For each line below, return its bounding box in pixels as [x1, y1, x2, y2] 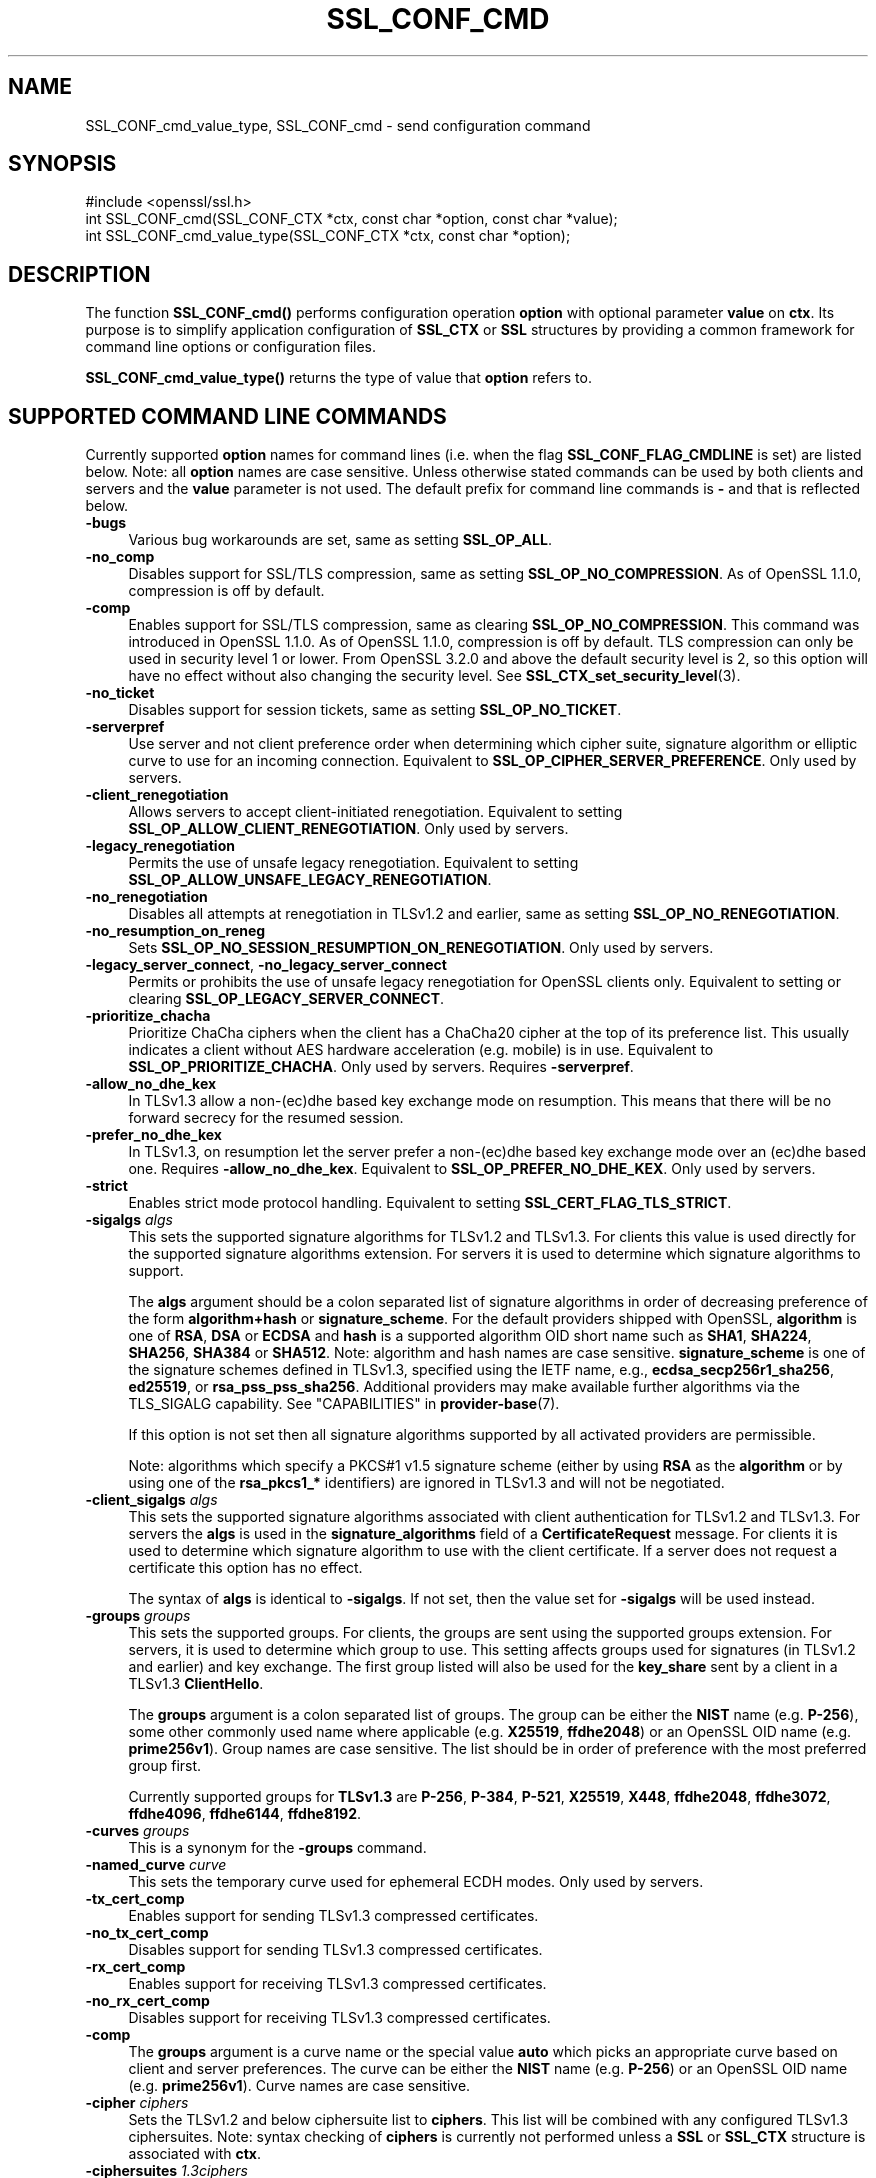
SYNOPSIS [8, 151, 117, 177]
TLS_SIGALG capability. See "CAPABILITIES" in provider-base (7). [128, 1395, 560, 1413]
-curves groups [85, 1822, 190, 1840]
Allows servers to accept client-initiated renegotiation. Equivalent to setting [128, 803, 623, 821]
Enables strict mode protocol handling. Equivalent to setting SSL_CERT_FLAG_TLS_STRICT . [128, 1194, 732, 1212]
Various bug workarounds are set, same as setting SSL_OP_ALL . [128, 531, 552, 549]
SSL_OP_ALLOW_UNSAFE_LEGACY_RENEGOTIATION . [128, 871, 492, 889]
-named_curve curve [85, 1856, 227, 1874]
